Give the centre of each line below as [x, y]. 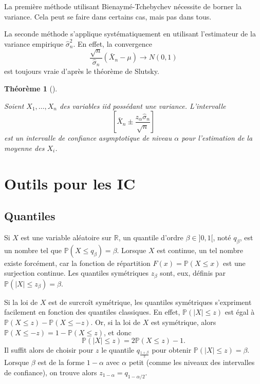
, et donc [118, 332]
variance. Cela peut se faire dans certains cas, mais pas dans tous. [108, 16]
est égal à [240, 312]
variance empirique [34, 43]
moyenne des [24, 148]
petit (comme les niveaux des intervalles [192, 362]
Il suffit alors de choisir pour [49, 350]
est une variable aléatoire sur [66, 237]
